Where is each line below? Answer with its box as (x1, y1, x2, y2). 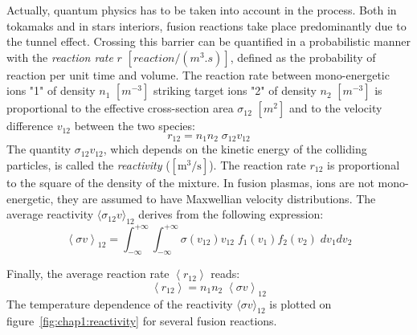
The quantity (6, 141, 72, 157)
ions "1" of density (6, 82, 96, 99)
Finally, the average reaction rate (6, 265, 170, 282)
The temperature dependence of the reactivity (6, 295, 233, 312)
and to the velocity (288, 100, 382, 116)
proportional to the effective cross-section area (6, 100, 234, 116)
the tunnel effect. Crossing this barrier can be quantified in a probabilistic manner (6, 33, 411, 50)
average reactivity (6, 206, 94, 223)
